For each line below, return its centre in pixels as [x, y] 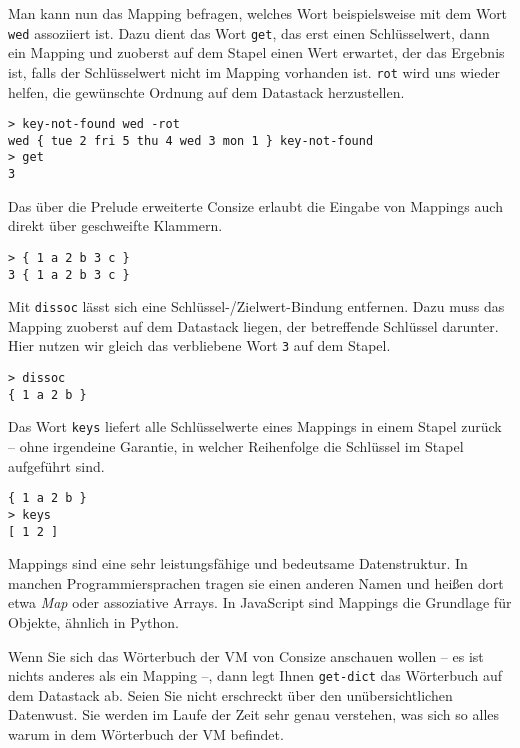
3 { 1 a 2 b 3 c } [69, 274]
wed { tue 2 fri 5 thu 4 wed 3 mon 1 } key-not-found [191, 140]
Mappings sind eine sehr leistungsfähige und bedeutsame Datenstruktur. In [238, 563]
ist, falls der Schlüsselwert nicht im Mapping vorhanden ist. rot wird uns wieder [254, 71]
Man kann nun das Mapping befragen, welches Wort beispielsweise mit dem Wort [258, 13]
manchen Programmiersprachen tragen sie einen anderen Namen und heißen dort [256, 582]
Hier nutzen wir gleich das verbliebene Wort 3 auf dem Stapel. [199, 345]
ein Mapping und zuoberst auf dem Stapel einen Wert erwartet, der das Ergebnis [256, 52]
